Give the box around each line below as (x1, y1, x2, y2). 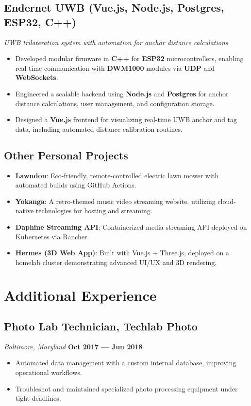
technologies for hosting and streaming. (35, 205, 152, 216)
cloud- (218, 196, 236, 206)
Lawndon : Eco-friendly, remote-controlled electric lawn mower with (15, 170, 219, 180)
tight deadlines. (15, 393, 61, 403)
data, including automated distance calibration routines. (15, 124, 183, 134)
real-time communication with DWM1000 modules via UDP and (15, 62, 215, 73)
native (15, 205, 34, 216)
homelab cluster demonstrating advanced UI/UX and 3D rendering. (15, 257, 217, 267)
